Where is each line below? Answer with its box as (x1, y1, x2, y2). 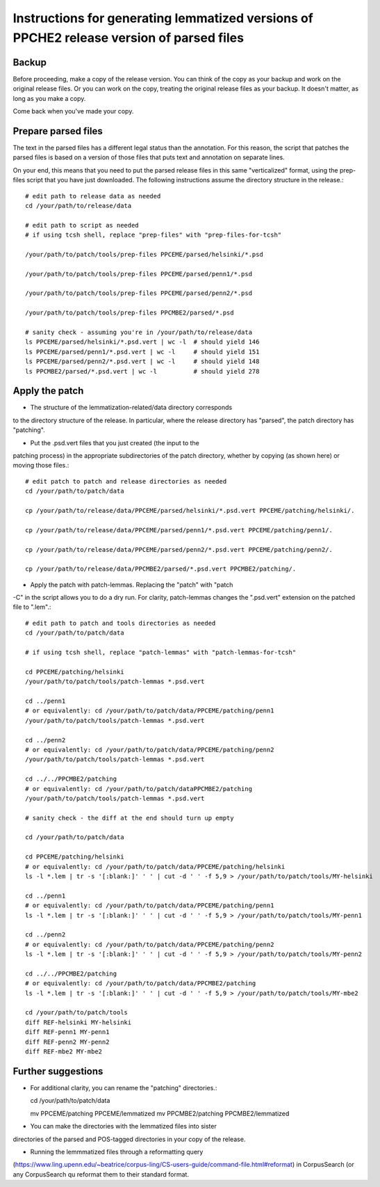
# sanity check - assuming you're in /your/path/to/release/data (25, 328, 253, 336)
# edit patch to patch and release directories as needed (25, 477, 227, 485)
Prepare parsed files (13, 125, 104, 137)
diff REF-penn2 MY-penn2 (25, 1037, 110, 1046)
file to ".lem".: (13, 603, 51, 612)
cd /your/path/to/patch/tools (25, 1009, 129, 1017)
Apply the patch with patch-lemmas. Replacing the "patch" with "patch (30, 580, 233, 589)
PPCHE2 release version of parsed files (13, 30, 245, 45)
